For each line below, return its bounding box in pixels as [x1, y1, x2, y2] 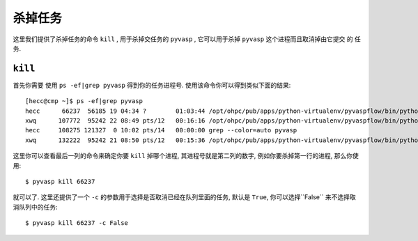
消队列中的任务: [13, 203, 59, 211]
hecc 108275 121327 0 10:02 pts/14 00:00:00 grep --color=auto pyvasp [25, 126, 297, 134]
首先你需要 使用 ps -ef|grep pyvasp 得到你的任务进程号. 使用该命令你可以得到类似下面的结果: [13, 81, 291, 89]
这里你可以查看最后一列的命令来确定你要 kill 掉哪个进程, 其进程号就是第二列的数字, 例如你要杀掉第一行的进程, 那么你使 [13, 152, 359, 160]
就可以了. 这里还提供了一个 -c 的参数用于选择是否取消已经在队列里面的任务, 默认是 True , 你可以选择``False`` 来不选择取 [13, 193, 357, 201]
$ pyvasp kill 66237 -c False [25, 219, 129, 227]
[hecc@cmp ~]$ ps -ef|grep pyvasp [25, 98, 143, 105]
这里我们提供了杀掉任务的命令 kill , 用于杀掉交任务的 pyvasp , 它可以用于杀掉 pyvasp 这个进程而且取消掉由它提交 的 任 [13, 35, 362, 43]
